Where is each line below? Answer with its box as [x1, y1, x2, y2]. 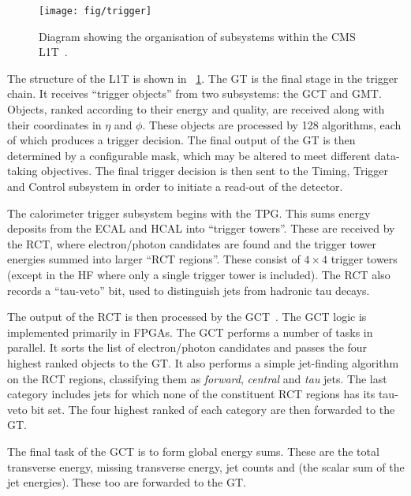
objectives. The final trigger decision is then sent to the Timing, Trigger [41, 162, 389, 179]
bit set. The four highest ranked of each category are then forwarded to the [31, 401, 395, 417]
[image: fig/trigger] [39, 6, 152, 17]
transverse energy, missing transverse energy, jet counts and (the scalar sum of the [7, 458, 405, 475]
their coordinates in [7, 116, 102, 132]
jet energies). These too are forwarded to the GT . [7, 474, 246, 490]
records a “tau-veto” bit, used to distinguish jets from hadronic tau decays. [7, 282, 370, 298]
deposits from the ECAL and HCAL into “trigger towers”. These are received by [7, 220, 395, 237]
